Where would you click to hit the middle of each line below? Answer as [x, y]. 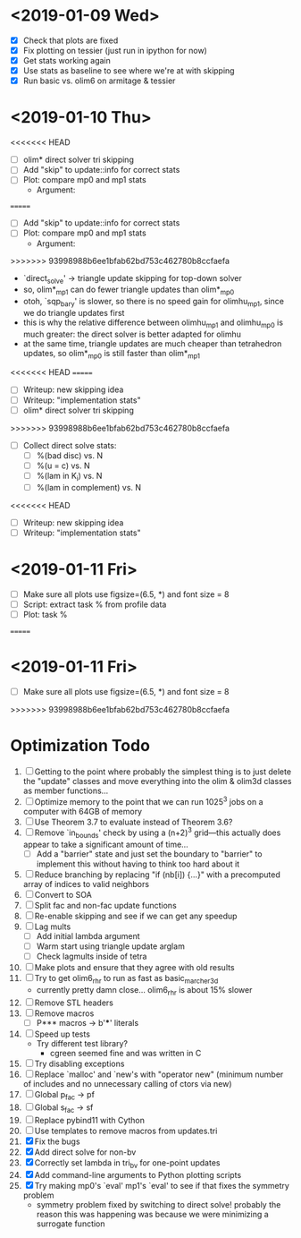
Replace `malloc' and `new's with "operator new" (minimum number [159, 1074]
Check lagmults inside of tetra [92, 956]
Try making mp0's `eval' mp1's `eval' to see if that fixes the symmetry [162, 1186]
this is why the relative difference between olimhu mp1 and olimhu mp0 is [153, 323]
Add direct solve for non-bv [85, 1152]
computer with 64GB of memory [82, 811]
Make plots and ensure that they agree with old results [134, 968]
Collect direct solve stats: [70, 445]
